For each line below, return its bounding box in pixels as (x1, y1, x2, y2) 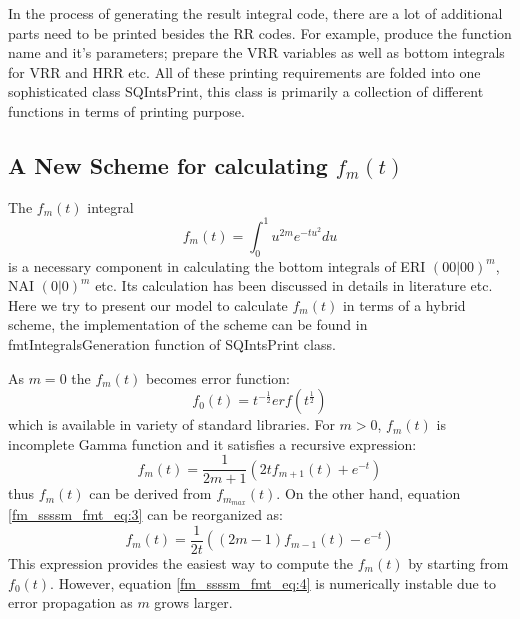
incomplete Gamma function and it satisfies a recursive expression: (8, 433, 417, 454)
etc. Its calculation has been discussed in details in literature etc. (95, 275, 493, 296)
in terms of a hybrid (342, 294, 466, 315)
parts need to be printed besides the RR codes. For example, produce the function (8, 22, 512, 43)
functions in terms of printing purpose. (8, 100, 245, 121)
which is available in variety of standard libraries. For (8, 414, 335, 435)
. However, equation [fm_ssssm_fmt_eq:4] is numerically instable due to (50, 572, 496, 593)
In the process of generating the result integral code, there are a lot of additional (8, 3, 503, 23)
